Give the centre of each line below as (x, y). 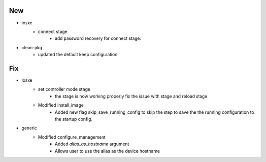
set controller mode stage (64, 89)
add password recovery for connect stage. (98, 38)
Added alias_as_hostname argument (92, 144)
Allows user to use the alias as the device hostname (107, 151)
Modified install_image (61, 105)
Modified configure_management (72, 137)
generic (29, 128)
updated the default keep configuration (78, 55)
